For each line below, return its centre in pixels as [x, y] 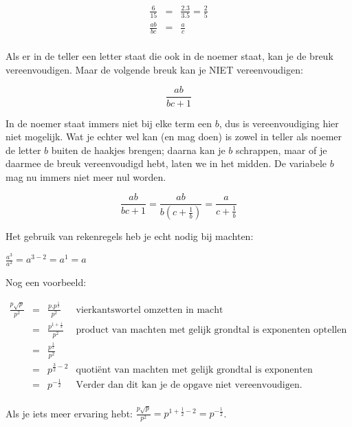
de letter [23, 150]
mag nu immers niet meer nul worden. [86, 176]
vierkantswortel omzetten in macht [150, 310]
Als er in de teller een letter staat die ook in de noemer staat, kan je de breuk [169, 56]
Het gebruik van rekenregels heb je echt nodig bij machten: [130, 236]
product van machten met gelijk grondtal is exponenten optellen [211, 330]
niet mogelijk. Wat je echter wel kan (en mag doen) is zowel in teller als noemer [174, 136]
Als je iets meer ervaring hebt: [69, 413]
